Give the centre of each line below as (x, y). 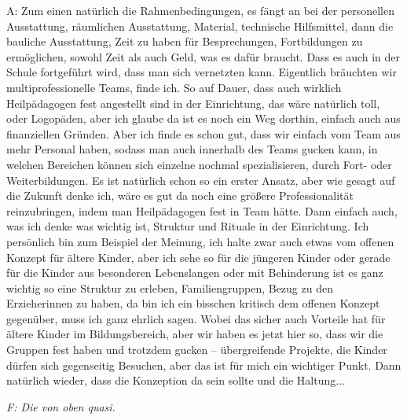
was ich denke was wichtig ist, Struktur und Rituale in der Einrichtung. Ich (188, 226)
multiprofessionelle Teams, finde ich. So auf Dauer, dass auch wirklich (174, 87)
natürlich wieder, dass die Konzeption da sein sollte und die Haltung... (176, 380)
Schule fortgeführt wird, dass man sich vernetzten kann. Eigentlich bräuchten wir (202, 72)
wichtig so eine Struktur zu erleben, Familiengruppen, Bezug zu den (170, 287)
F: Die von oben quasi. (61, 406)
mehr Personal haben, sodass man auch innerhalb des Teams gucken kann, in (192, 149)
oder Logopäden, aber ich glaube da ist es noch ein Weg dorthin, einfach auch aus (203, 118)
